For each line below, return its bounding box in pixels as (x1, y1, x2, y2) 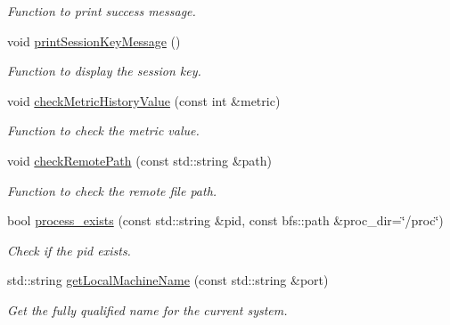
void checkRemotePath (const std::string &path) (7, 150, 273, 169)
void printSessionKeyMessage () (7, 31, 181, 50)
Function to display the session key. (7, 61, 201, 80)
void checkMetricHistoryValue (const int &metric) (7, 91, 281, 110)
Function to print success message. (7, 2, 196, 20)
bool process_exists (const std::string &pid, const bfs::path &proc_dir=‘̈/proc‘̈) (7, 211, 444, 230)
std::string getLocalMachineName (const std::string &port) (7, 271, 329, 289)
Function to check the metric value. (7, 121, 200, 140)
